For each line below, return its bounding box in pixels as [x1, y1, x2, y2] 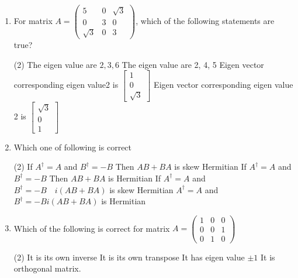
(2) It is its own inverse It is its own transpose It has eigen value [13, 250, 245, 263]
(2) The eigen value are [13, 58, 97, 70]
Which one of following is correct [13, 140, 132, 153]
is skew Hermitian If [174, 160, 247, 173]
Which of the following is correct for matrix [13, 222, 170, 234]
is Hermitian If [108, 171, 161, 184]
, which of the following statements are [136, 15, 275, 27]
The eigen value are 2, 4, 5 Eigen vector [122, 58, 264, 70]
